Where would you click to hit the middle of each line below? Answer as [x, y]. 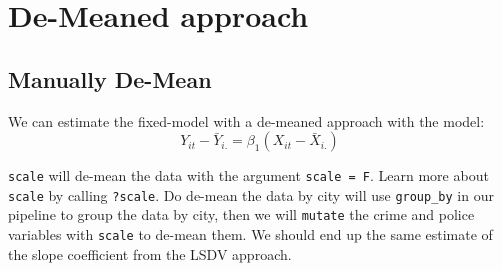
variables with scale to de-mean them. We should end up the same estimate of [250, 234]
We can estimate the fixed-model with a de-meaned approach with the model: [246, 120]
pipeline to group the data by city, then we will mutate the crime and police [241, 214]
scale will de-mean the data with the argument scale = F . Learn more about [248, 175]
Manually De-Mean [110, 78]
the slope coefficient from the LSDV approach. [150, 253]
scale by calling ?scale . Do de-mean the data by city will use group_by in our [251, 194]
